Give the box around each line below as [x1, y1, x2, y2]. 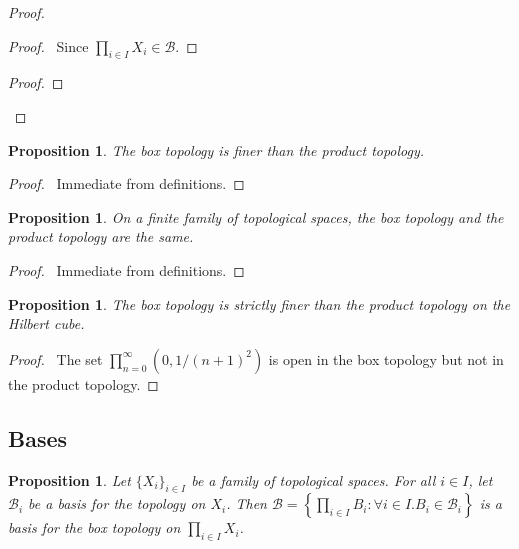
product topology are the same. [8, 226, 194, 247]
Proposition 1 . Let [8, 469, 131, 490]
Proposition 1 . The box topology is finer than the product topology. [8, 139, 425, 160]
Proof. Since [8, 35, 89, 56]
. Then [226, 493, 267, 514]
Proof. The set [8, 348, 103, 369]
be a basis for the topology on [28, 493, 206, 514]
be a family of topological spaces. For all [191, 469, 436, 490]
